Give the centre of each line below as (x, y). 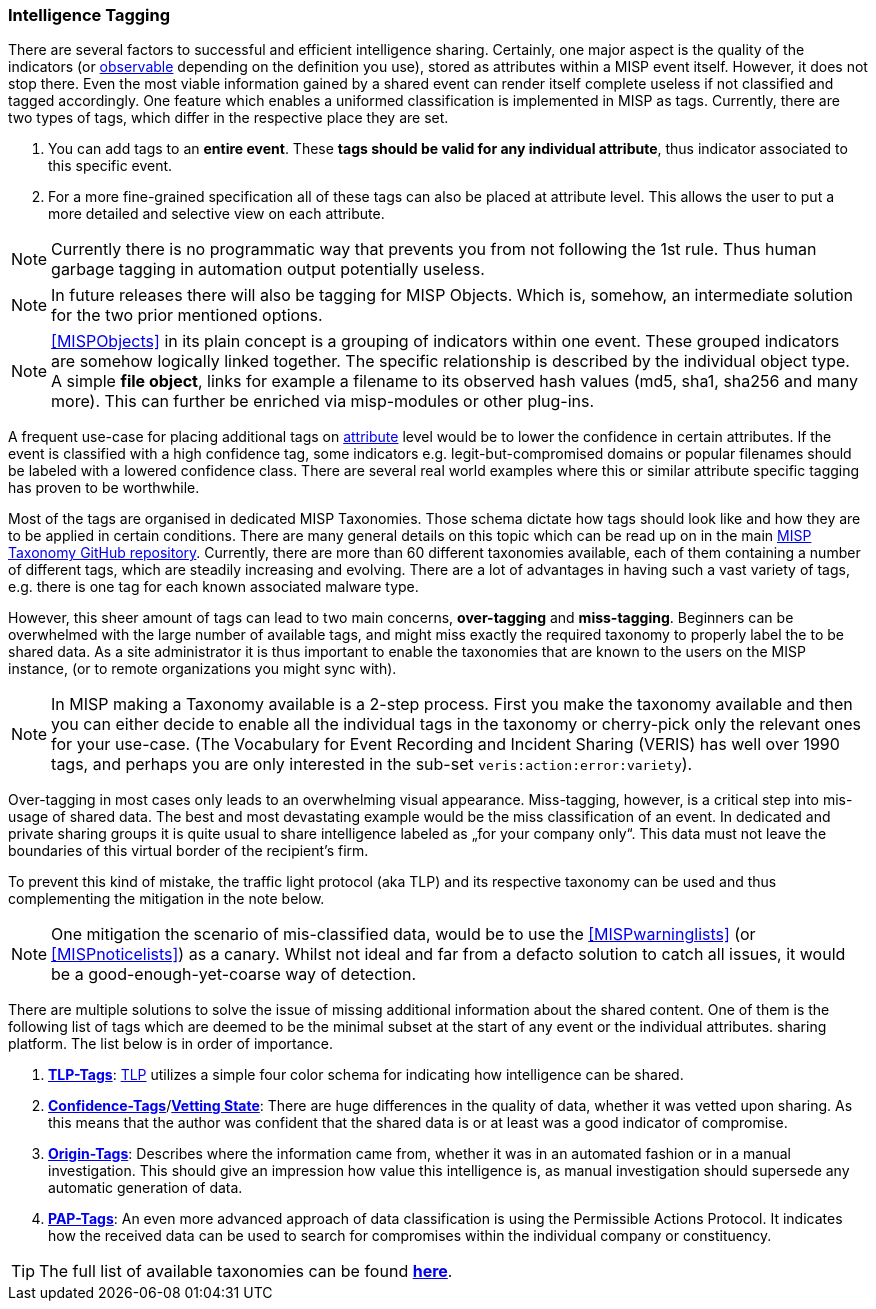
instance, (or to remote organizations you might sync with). (202, 669)
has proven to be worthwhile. (104, 488)
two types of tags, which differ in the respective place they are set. (228, 118)
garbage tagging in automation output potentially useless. (268, 269)
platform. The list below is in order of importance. (171, 1044)
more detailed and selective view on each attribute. (216, 214)
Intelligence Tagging (89, 15)
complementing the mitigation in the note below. (166, 899)
